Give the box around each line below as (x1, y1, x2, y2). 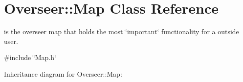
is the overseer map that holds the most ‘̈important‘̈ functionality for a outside (4, 26, 239, 37)
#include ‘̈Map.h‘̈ (4, 52, 56, 62)
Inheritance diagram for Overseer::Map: (4, 68, 122, 79)
